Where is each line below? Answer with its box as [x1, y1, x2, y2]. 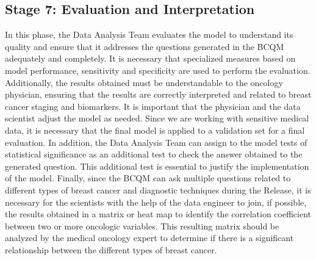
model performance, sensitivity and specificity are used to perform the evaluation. [5, 63, 311, 76]
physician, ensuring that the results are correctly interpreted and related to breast [5, 88, 312, 101]
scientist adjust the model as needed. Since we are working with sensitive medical [5, 112, 309, 125]
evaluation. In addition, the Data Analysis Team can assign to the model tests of [5, 135, 307, 148]
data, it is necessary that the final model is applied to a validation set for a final [5, 123, 305, 136]
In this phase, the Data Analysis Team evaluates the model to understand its [5, 28, 293, 41]
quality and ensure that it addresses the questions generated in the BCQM [5, 40, 284, 52]
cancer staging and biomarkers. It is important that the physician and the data [5, 99, 301, 112]
